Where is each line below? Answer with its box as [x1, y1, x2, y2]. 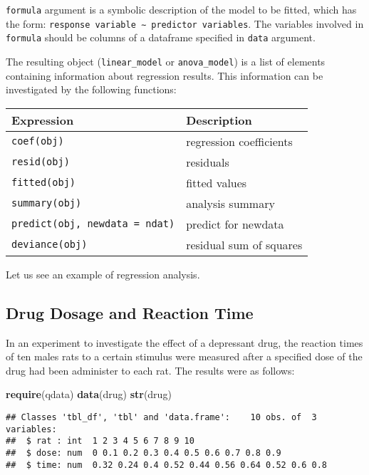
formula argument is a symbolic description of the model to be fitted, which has [6, 2, 357, 16]
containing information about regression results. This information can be [6, 68, 323, 83]
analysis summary [186, 194, 275, 212]
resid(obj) [11, 156, 70, 168]
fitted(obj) [11, 177, 76, 189]
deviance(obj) [11, 239, 88, 251]
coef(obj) [11, 135, 64, 147]
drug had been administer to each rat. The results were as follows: [6, 362, 295, 377]
